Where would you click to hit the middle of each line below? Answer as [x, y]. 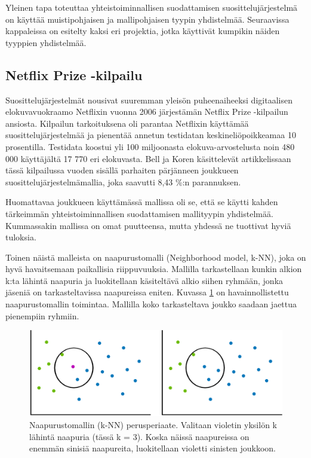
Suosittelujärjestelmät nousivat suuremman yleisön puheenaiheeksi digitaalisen [149, 100]
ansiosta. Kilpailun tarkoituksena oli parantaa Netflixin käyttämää [127, 123]
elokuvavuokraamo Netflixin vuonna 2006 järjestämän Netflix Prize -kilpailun [147, 112]
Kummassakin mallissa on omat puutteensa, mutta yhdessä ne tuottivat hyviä [148, 225]
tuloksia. [21, 237]
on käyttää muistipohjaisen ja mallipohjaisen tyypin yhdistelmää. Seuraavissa [147, 19]
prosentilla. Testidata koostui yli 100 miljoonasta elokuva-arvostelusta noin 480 [150, 146]
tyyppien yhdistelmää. [46, 42]
